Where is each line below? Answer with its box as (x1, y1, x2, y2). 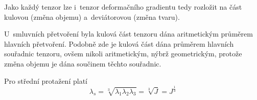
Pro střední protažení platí (4, 75, 87, 86)
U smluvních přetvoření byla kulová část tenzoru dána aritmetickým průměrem (4, 28, 253, 39)
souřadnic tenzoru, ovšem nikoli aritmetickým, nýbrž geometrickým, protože (4, 48, 242, 59)
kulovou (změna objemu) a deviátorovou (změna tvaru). (4, 11, 180, 22)
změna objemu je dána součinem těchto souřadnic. (4, 58, 161, 69)
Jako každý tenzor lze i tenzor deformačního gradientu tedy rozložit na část (4, 2, 242, 12)
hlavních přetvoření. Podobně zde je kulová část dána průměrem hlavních (4, 38, 234, 49)
